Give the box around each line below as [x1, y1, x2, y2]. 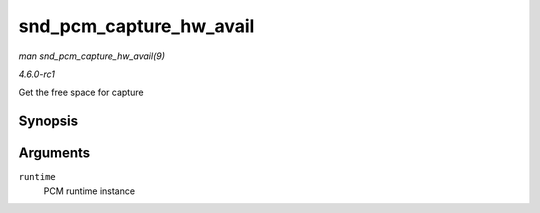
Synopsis [18, 113, 79, 130]
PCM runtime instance [43, 185, 135, 197]
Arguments [18, 145, 91, 162]
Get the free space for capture [18, 86, 144, 99]
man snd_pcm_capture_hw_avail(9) [18, 50, 165, 62]
